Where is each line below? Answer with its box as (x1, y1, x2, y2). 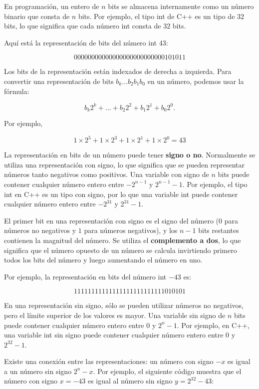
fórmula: (4, 85, 29, 96)
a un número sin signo (4, 365, 72, 376)
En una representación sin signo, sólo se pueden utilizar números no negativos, (4, 300, 244, 310)
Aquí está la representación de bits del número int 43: (4, 37, 168, 47)
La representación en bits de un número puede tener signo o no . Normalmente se (4, 149, 256, 160)
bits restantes (198, 225, 239, 235)
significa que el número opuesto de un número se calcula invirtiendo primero (4, 244, 237, 255)
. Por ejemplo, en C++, (177, 319, 250, 330)
